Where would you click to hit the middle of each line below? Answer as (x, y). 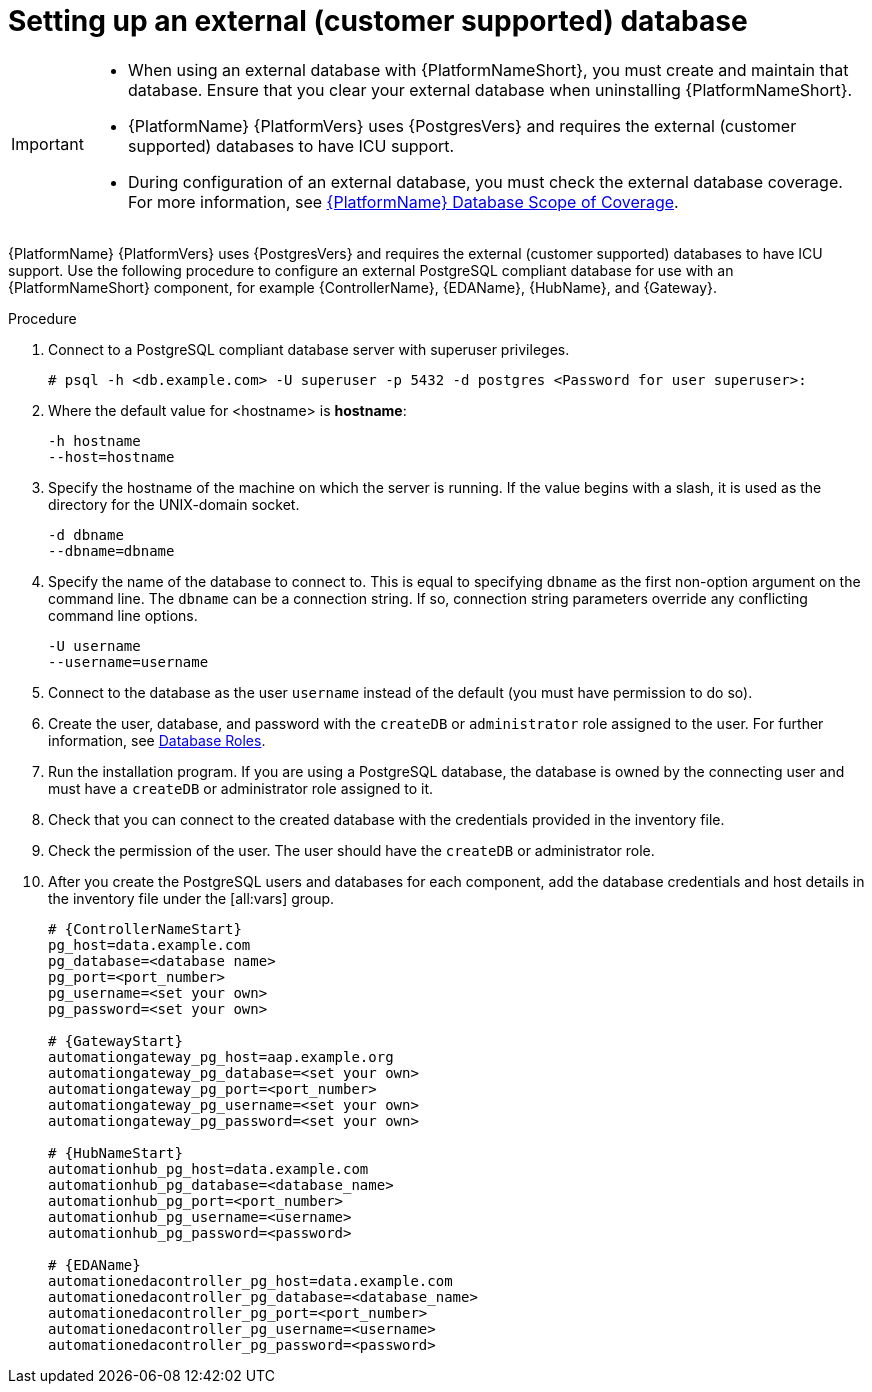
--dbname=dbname (111, 550)
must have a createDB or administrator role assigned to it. (241, 788)
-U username (94, 645)
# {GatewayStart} (115, 1040)
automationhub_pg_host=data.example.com (208, 1168)
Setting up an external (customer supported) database (378, 21)
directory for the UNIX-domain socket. (174, 504)
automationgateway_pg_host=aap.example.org (221, 1056)
